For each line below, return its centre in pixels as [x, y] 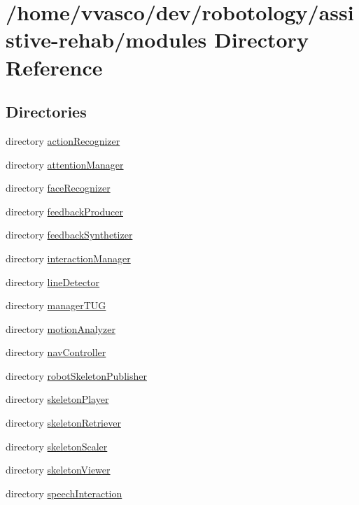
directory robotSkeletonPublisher [76, 375]
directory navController [56, 352]
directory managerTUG [56, 305]
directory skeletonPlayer [57, 399]
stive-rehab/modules [106, 40]
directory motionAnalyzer [61, 328]
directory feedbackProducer [64, 211]
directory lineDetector [53, 282]
